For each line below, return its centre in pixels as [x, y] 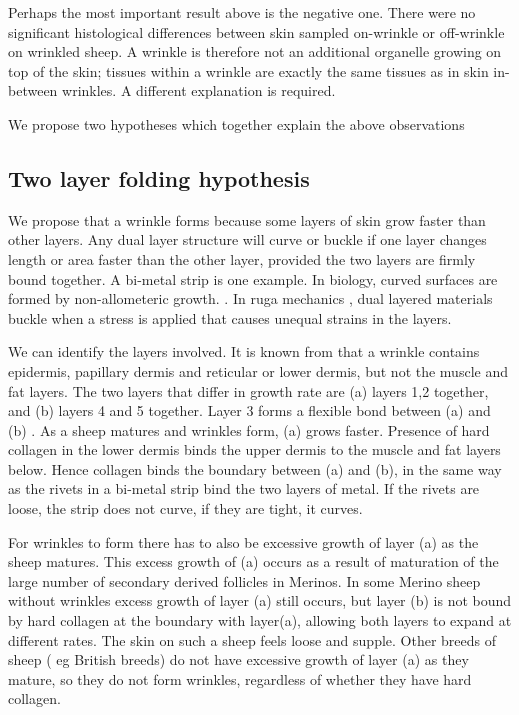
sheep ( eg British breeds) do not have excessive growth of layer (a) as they [238, 659]
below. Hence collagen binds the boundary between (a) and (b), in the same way [255, 468]
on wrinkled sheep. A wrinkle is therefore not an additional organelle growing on [255, 51]
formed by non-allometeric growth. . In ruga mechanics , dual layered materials [250, 298]
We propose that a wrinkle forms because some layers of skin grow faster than [247, 219]
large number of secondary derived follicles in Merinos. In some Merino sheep [244, 580]
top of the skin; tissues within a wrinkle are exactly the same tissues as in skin [248, 70]
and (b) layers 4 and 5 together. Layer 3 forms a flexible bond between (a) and [249, 410]
